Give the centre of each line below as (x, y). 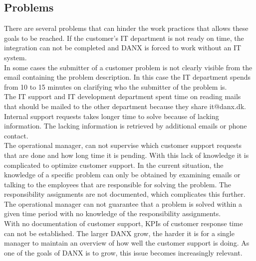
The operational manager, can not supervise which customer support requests (123, 145)
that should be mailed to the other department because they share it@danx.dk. (125, 106)
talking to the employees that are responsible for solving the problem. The (118, 184)
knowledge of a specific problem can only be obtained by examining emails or (122, 175)
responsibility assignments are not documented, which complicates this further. (125, 194)
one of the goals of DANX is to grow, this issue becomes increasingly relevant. (123, 252)
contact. (16, 135)
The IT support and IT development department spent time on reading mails (123, 96)
